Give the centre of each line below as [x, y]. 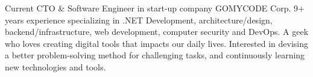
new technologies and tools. [55, 66]
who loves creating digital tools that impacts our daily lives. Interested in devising [157, 43]
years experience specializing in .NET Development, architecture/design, [139, 20]
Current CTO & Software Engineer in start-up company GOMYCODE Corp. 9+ [155, 8]
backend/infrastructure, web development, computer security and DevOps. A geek [157, 32]
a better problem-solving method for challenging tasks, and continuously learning [155, 55]
